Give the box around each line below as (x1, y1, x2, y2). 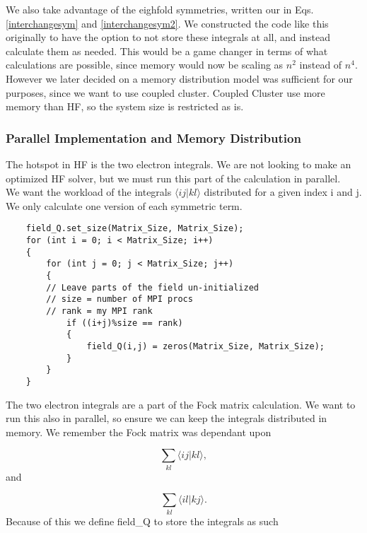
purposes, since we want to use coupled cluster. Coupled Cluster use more (6, 85, 325, 100)
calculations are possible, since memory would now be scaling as (6, 57, 284, 72)
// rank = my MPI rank (46, 305, 153, 316)
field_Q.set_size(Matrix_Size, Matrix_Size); (25, 223, 244, 234)
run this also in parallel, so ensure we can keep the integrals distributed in (6, 411, 327, 426)
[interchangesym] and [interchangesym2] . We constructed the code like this (6, 16, 329, 30)
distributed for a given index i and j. (204, 184, 362, 199)
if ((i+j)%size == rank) (66, 317, 183, 328)
